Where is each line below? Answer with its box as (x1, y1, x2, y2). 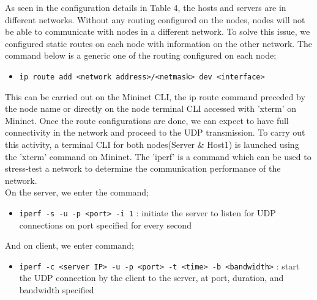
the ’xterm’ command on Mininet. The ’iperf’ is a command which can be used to (5, 150, 311, 163)
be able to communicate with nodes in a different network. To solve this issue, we (5, 25, 310, 38)
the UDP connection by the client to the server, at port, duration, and (19, 271, 284, 284)
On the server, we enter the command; (5, 186, 149, 199)
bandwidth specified (19, 284, 94, 296)
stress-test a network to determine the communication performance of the (5, 162, 281, 175)
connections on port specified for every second (19, 218, 192, 231)
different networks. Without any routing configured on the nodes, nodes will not (5, 13, 305, 26)
